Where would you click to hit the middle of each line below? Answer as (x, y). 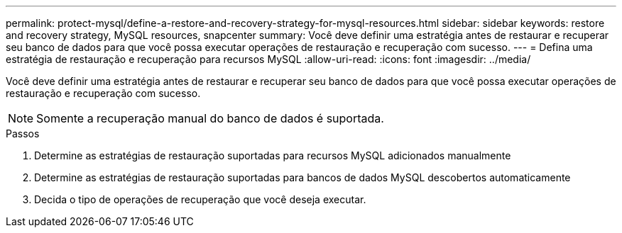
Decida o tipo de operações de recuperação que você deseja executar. (200, 199)
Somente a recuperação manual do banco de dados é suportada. (210, 118)
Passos (23, 133)
